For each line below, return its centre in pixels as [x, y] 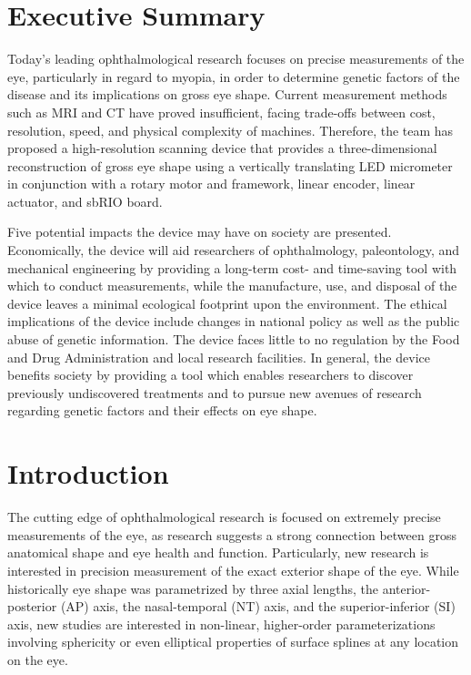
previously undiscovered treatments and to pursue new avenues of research [215, 392]
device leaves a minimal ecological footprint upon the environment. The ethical [227, 303]
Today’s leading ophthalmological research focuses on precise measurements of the [236, 59]
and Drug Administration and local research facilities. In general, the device [219, 357]
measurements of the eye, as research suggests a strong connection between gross [232, 534]
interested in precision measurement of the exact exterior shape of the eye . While [233, 570]
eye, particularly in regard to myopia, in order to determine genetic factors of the [234, 76]
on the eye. [38, 659]
